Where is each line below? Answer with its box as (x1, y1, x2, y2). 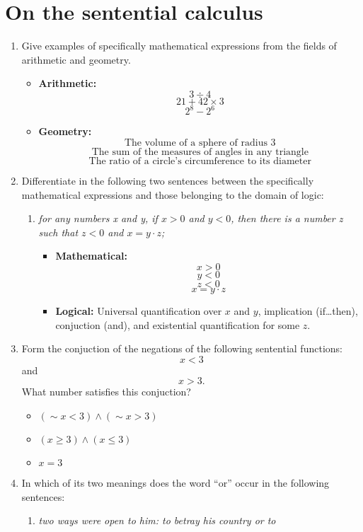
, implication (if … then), (258, 303, 358, 318)
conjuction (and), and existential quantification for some (55, 317, 300, 332)
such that (38, 224, 79, 239)
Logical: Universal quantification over (55, 303, 222, 318)
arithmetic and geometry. (21, 52, 131, 66)
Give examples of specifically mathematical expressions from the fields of (21, 38, 337, 53)
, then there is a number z (231, 211, 343, 226)
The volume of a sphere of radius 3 (124, 138, 276, 148)
